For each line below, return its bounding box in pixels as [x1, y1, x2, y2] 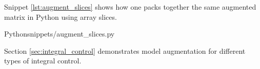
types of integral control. [4, 55, 82, 66]
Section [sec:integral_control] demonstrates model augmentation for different [4, 45, 246, 56]
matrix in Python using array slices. [4, 11, 117, 22]
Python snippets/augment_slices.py [4, 28, 115, 39]
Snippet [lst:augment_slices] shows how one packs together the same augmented [4, 2, 256, 12]
